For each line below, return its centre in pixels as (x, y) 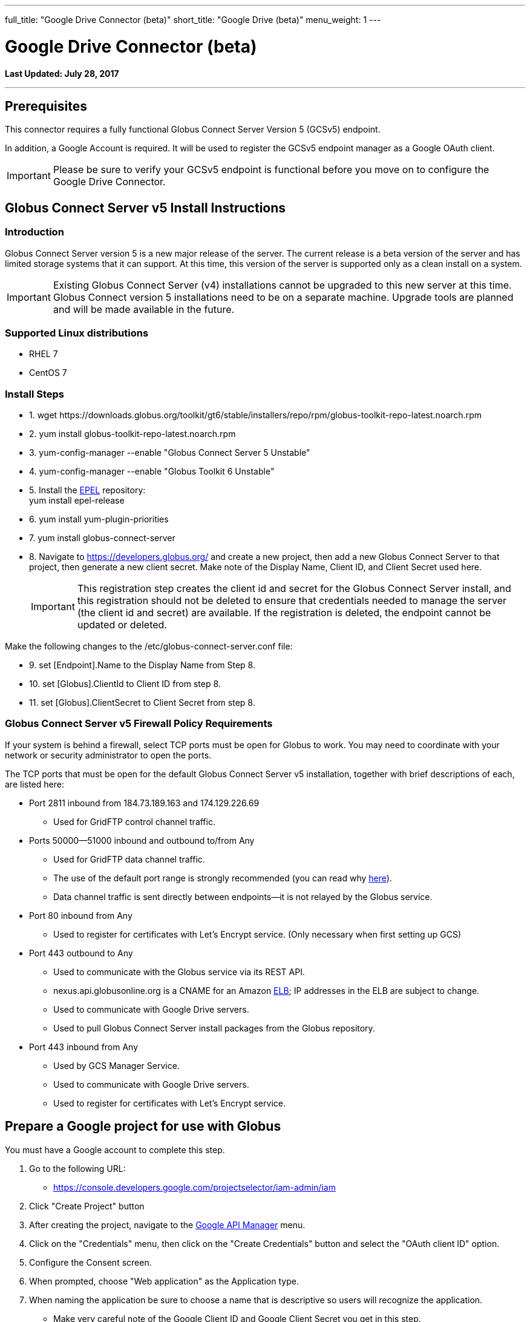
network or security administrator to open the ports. (108, 755)
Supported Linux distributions (77, 333)
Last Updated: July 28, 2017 (62, 73)
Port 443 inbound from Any (84, 1047)
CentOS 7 (48, 373)
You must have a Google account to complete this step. (115, 1149)
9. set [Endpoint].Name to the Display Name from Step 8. (142, 665)
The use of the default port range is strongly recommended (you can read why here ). (223, 878)
